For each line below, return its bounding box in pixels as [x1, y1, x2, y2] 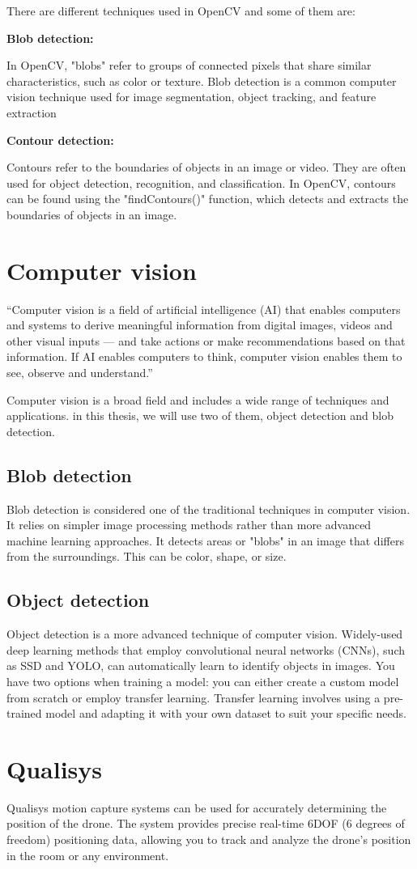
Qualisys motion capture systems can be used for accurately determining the [6, 799, 387, 816]
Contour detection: [6, 131, 114, 148]
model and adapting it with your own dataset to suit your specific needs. [45, 705, 406, 722]
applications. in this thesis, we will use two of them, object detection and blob [6, 407, 394, 424]
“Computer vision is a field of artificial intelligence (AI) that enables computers [6, 300, 401, 317]
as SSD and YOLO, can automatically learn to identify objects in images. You [6, 657, 395, 674]
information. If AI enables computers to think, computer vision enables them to [6, 348, 402, 365]
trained [6, 705, 42, 722]
